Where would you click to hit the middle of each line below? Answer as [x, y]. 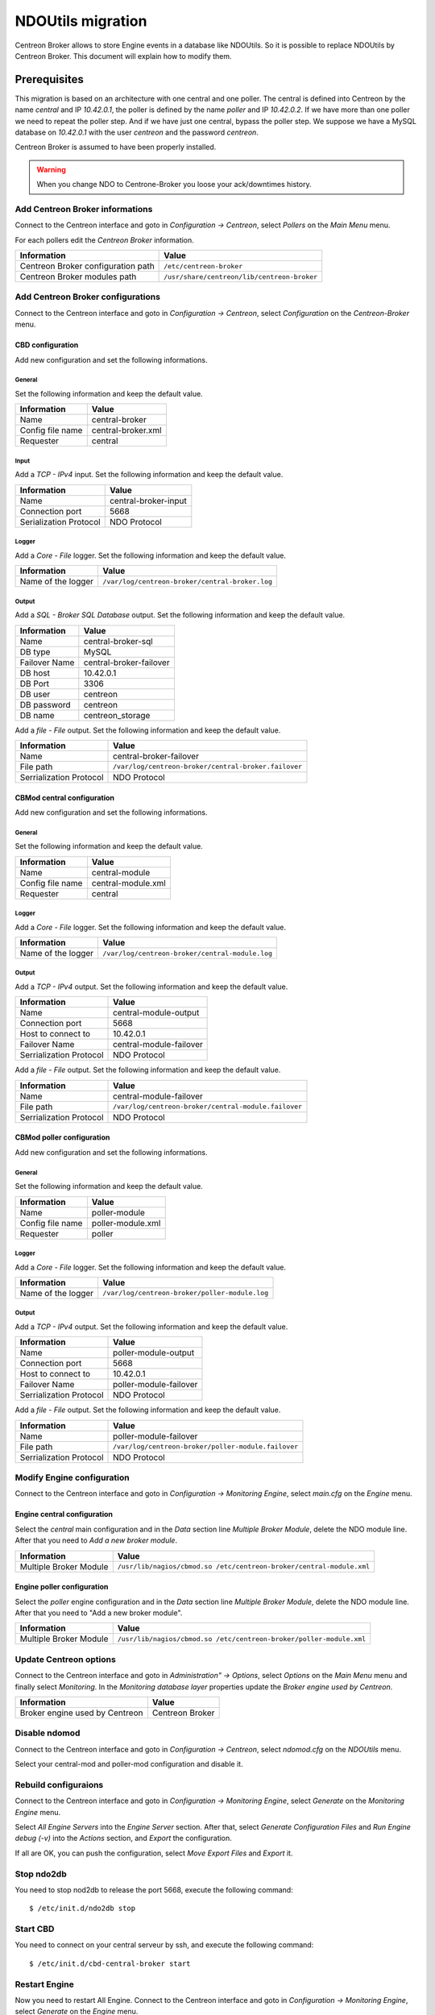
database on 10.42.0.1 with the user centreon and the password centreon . [137, 132]
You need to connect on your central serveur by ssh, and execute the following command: [164, 1945]
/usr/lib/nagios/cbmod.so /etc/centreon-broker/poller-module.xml [242, 1639]
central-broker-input [148, 501]
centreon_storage [117, 715]
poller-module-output [154, 1352]
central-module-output [156, 1013]
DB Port [35, 683]
